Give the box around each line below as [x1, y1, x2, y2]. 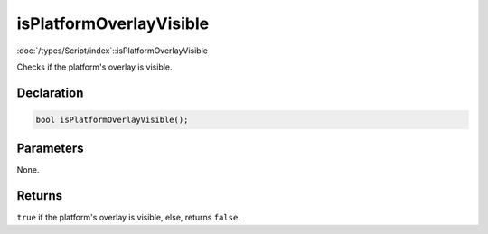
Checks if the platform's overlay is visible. [16, 61, 173, 72]
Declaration [16, 85, 84, 100]
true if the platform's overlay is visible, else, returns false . [16, 212, 241, 223]
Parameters [16, 141, 84, 156]
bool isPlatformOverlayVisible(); [35, 114, 189, 125]
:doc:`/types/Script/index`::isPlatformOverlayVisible [16, 45, 208, 56]
